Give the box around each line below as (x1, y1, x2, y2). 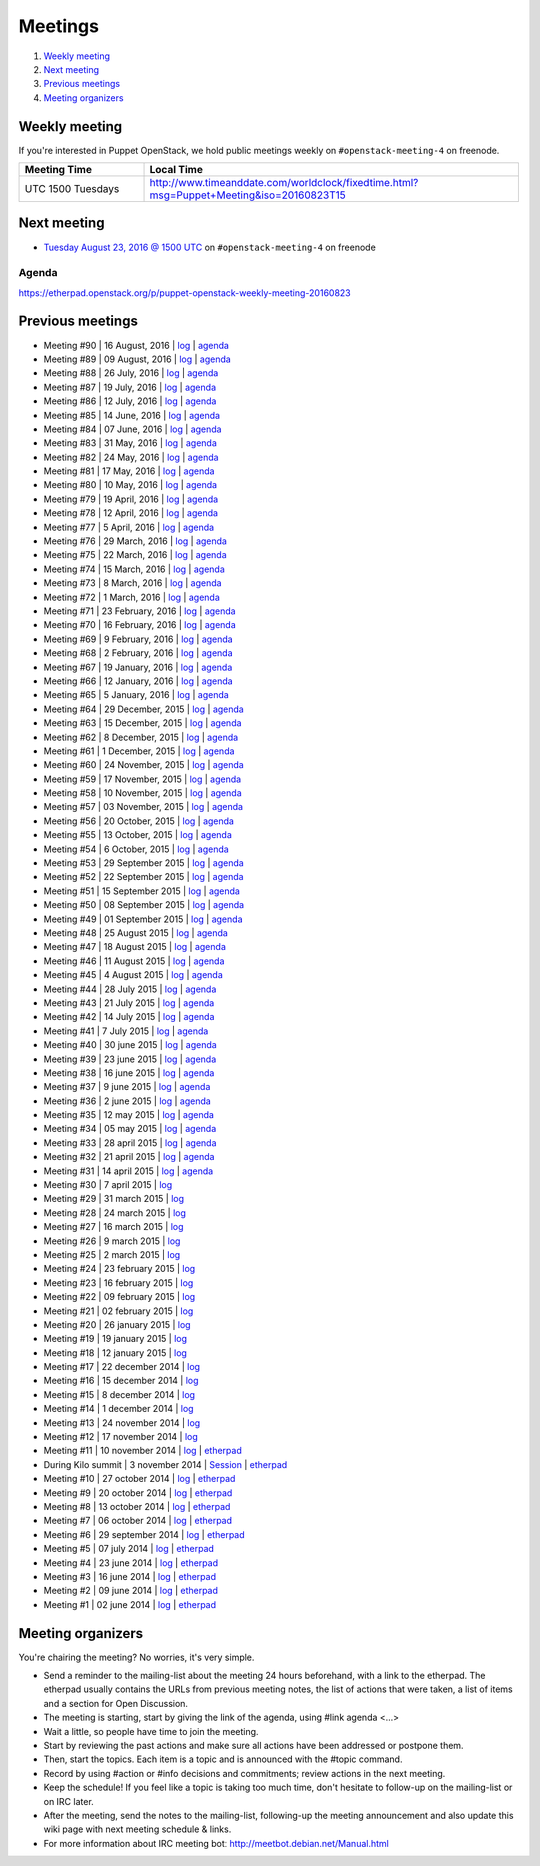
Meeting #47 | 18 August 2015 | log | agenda (43, 941, 227, 953)
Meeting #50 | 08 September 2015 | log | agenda (43, 899, 245, 911)
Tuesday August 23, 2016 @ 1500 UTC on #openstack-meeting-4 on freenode (43, 241, 377, 253)
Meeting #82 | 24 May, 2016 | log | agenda (43, 451, 219, 463)
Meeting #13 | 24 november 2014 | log (43, 1416, 201, 1429)
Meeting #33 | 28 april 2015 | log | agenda (43, 1136, 217, 1149)
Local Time (149, 163, 204, 177)
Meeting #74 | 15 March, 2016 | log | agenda (43, 563, 225, 575)
